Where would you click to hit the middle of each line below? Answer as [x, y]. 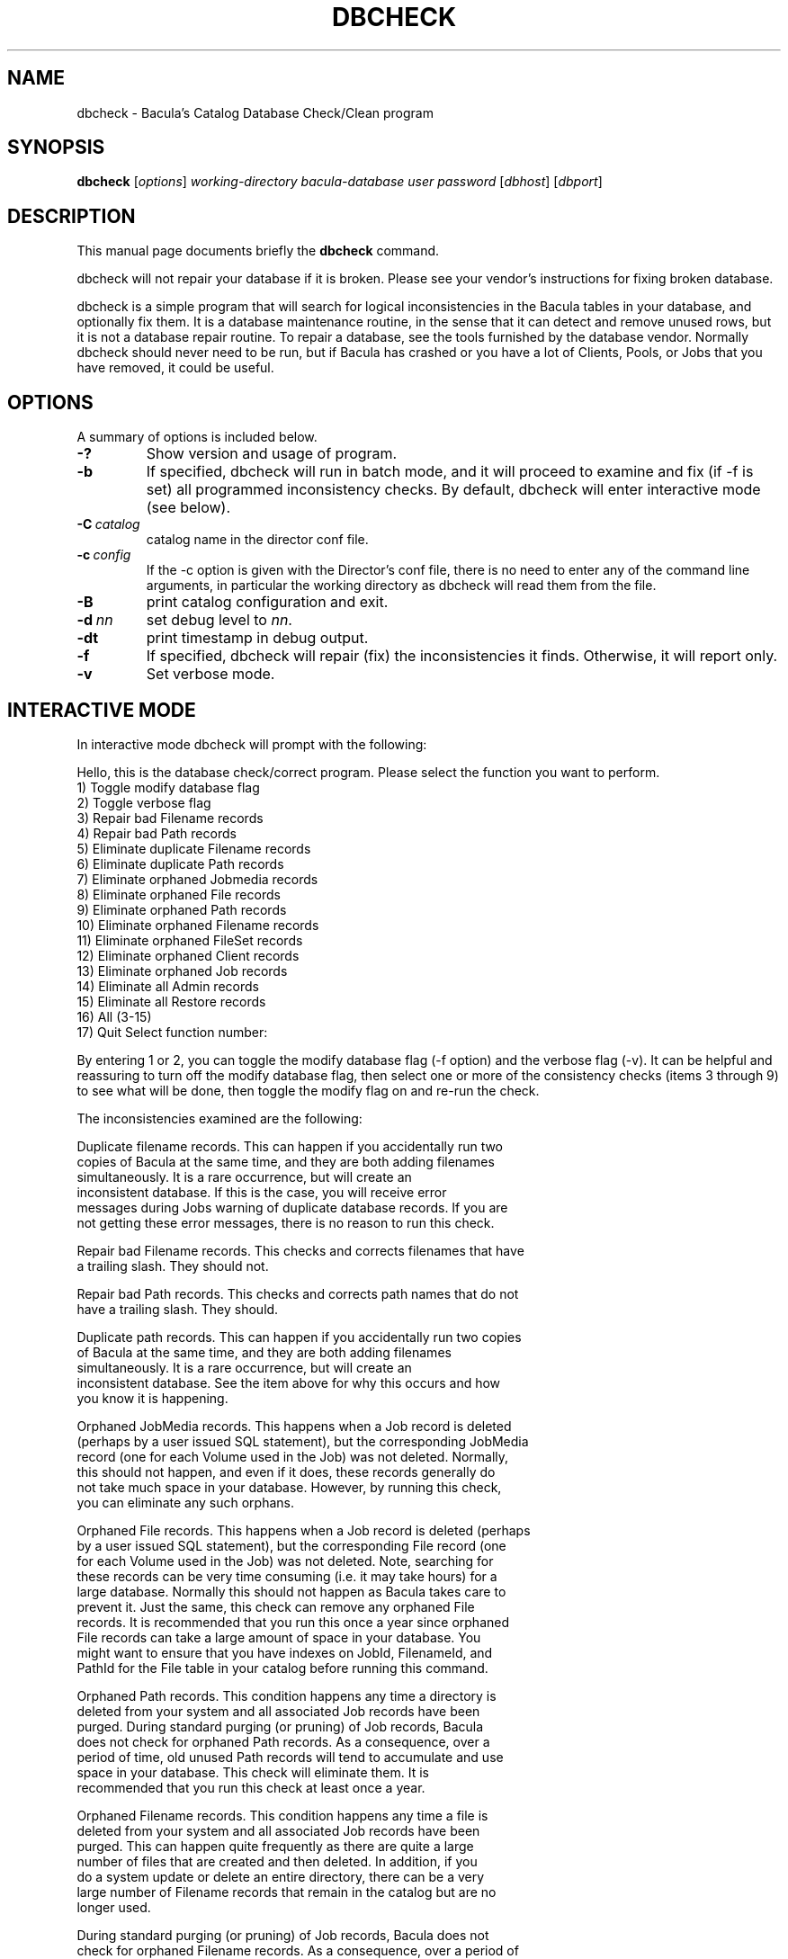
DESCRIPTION [72, 216]
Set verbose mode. [210, 674]
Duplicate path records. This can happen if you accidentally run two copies [299, 1337]
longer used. [114, 1907]
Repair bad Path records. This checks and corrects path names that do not [298, 1293]
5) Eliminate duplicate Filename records [194, 848]
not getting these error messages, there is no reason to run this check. [286, 1222]
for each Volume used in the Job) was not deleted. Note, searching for [285, 1561]
